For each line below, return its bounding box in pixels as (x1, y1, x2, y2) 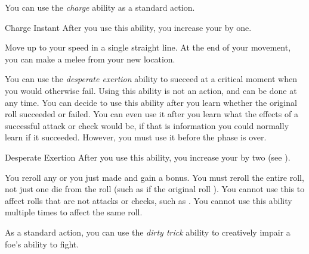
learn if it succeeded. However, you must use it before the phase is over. (5, 131, 267, 143)
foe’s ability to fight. (5, 237, 79, 250)
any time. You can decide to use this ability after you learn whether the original (5, 96, 297, 108)
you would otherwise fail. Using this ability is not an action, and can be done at (5, 84, 297, 96)
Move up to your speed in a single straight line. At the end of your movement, (5, 41, 291, 54)
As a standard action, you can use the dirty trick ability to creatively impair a (5, 225, 291, 238)
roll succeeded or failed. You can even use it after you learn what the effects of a (5, 108, 298, 120)
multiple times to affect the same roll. (5, 206, 143, 218)
